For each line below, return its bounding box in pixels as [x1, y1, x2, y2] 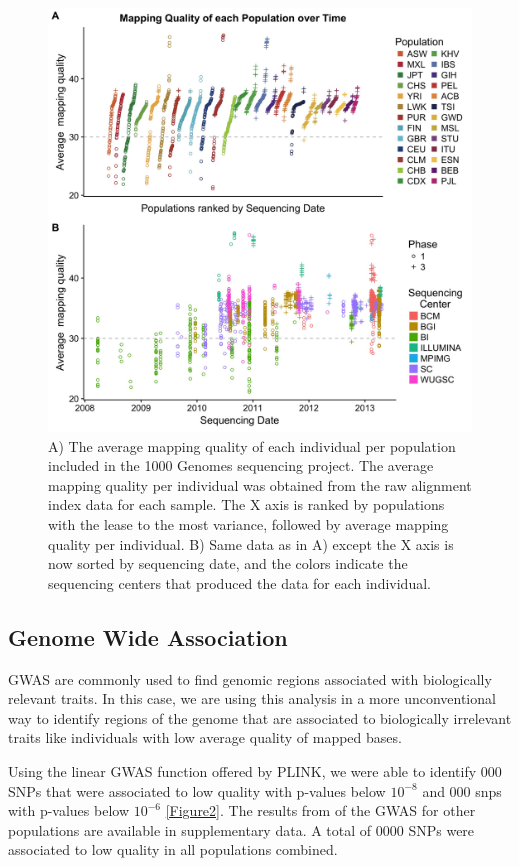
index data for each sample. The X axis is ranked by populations [48, 494, 445, 515]
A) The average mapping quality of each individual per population [48, 435, 456, 456]
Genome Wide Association [8, 621, 288, 652]
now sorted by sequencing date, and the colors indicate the [48, 553, 408, 574]
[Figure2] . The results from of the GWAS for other [165, 800, 476, 821]
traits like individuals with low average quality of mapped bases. [8, 727, 402, 748]
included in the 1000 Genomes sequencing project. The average [48, 455, 434, 476]
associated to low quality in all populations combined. [8, 839, 338, 860]
